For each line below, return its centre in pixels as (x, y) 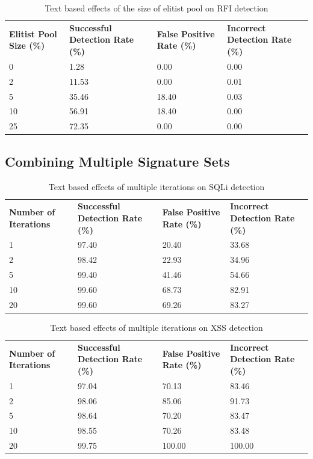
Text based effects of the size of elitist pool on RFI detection (156, 8)
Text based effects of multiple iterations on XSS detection (156, 327)
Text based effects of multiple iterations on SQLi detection (156, 186)
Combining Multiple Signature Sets (117, 161)
